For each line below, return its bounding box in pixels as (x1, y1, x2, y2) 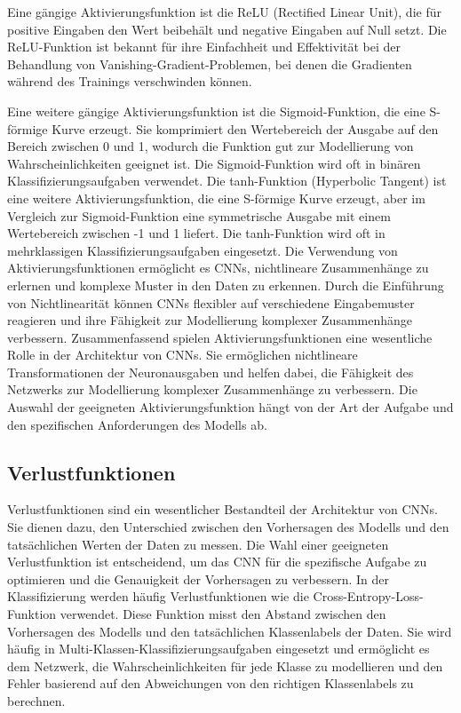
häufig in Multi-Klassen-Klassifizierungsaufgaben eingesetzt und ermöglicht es (7, 639, 430, 658)
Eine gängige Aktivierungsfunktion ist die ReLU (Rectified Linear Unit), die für (7, 3, 441, 20)
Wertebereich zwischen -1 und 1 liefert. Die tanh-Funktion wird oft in (7, 224, 385, 242)
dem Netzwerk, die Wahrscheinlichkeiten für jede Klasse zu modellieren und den (7, 656, 443, 675)
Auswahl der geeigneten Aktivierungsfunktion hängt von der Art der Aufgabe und (7, 398, 454, 416)
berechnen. (7, 691, 66, 709)
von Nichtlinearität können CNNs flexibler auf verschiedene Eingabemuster (7, 293, 415, 312)
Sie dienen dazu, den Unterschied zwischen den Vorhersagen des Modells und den (7, 518, 449, 536)
